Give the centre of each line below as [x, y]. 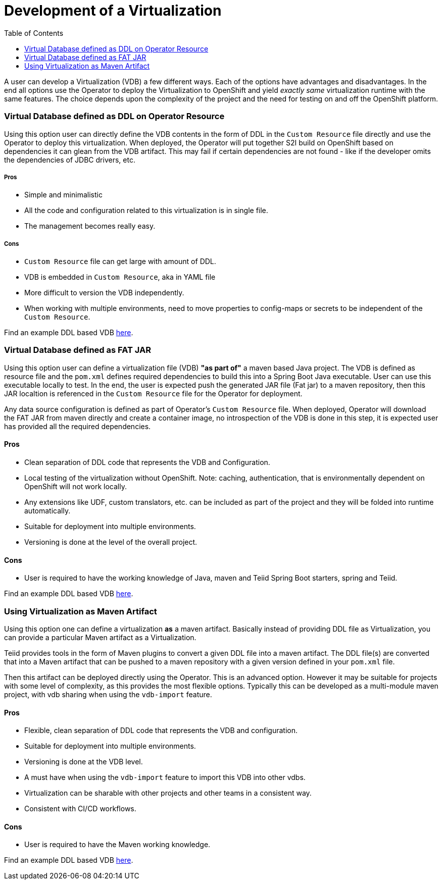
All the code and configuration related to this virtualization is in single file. [146, 211]
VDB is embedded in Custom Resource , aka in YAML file [120, 277]
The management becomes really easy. [90, 226]
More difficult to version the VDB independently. [104, 293]
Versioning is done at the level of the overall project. [111, 542]
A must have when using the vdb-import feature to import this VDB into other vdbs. [165, 777]
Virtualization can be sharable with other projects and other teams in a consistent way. [168, 793]
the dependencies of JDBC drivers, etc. [70, 160]
